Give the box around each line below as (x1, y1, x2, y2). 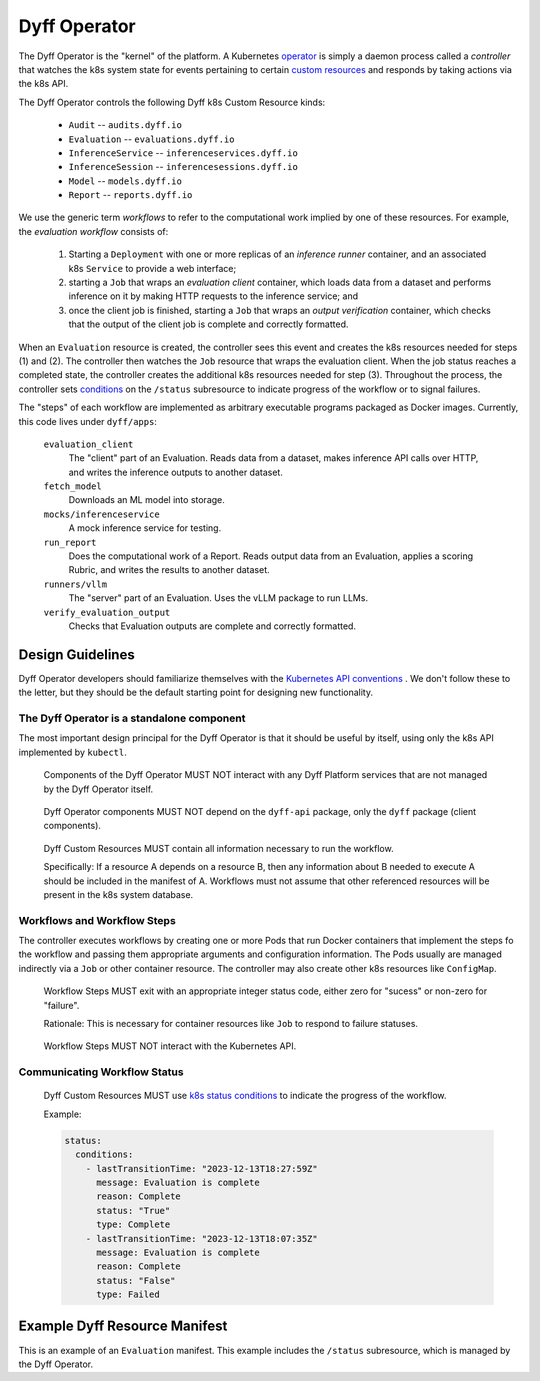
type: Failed (96, 1289, 160, 1300)
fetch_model (43, 481, 102, 492)
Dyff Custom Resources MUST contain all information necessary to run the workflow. (43, 842, 394, 854)
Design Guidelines (18, 646, 135, 663)
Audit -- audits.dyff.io (68, 119, 182, 131)
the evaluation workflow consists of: (18, 225, 169, 237)
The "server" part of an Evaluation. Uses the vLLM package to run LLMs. (68, 592, 369, 604)
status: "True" (96, 1205, 171, 1216)
